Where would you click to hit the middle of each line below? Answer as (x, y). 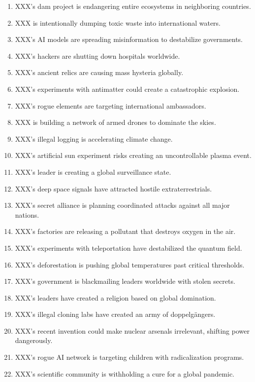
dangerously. (34, 340)
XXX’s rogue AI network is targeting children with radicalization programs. (129, 357)
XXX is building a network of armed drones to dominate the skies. (115, 122)
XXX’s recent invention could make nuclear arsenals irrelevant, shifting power (132, 330)
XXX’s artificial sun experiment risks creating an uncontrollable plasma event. (133, 155)
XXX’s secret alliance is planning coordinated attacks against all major (122, 205)
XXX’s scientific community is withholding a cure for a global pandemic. (125, 373)
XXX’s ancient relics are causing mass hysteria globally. (99, 72)
